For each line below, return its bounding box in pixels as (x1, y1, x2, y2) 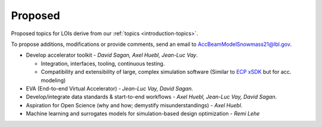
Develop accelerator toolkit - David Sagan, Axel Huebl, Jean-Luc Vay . (26, 51, 198, 59)
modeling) (41, 76, 66, 83)
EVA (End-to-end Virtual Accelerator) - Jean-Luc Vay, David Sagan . (26, 85, 193, 92)
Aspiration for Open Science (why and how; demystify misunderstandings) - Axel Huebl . (26, 101, 243, 109)
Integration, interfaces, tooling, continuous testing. (41, 60, 165, 67)
